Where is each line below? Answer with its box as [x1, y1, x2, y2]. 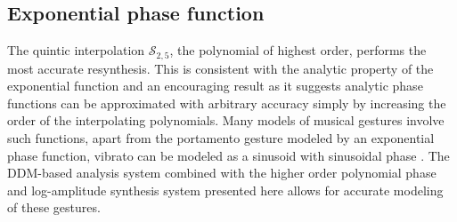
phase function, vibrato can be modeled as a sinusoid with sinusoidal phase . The [7, 146, 450, 164]
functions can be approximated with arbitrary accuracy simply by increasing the [7, 93, 446, 112]
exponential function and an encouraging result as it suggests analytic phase [7, 76, 423, 95]
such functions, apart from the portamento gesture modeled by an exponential [7, 129, 435, 147]
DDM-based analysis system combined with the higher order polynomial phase [7, 163, 437, 182]
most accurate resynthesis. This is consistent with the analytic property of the [7, 59, 434, 77]
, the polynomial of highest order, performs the [169, 41, 427, 59]
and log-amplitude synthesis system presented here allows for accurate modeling [7, 180, 444, 199]
